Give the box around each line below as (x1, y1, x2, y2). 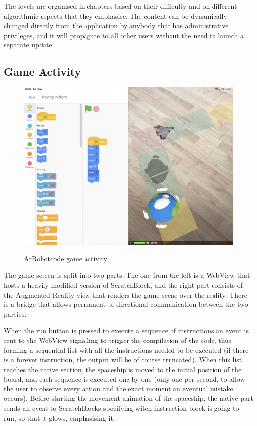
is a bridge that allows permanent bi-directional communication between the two (4, 299, 248, 309)
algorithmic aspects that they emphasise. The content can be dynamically (4, 10, 227, 21)
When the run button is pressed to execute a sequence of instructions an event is (4, 325, 249, 336)
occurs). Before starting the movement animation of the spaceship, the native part (4, 393, 253, 403)
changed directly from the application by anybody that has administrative (4, 20, 229, 31)
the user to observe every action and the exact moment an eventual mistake (4, 383, 233, 393)
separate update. (4, 40, 54, 50)
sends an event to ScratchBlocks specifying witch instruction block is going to (4, 403, 239, 413)
